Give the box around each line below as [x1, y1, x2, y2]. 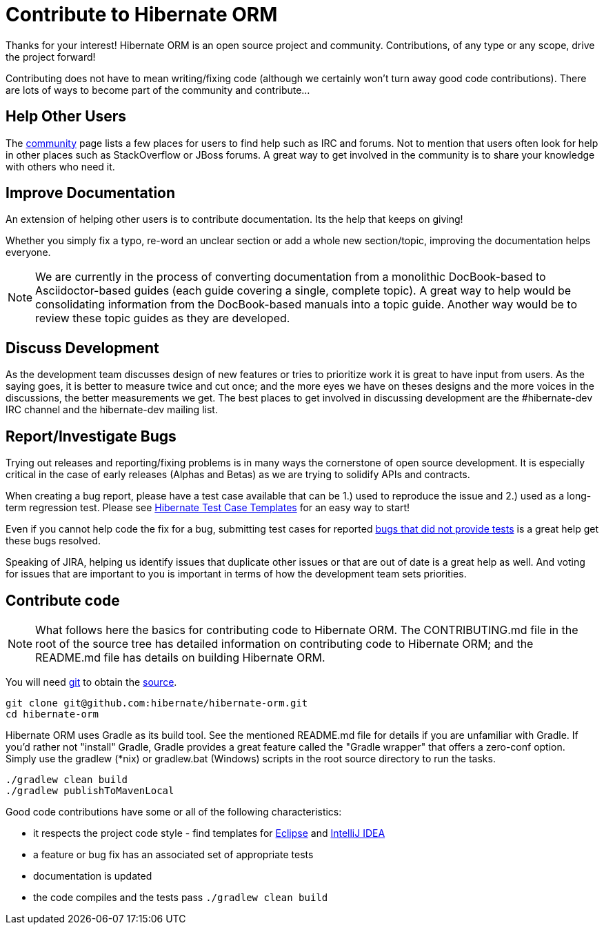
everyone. [6, 246, 51, 259]
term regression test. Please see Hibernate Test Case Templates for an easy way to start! [6, 502, 410, 514]
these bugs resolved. [6, 535, 101, 547]
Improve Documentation [6, 184, 176, 202]
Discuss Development [6, 339, 159, 357]
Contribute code [6, 591, 120, 609]
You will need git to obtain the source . [6, 675, 177, 688]
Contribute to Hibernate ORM [6, 3, 278, 26]
